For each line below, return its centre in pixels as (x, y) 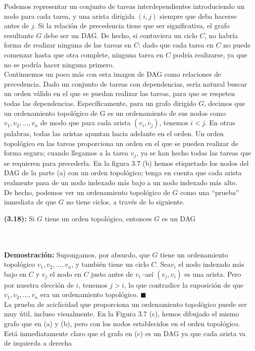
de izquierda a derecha (38, 343)
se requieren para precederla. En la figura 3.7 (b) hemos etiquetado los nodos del (127, 163)
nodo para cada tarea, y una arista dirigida (69, 16)
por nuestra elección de (39, 284)
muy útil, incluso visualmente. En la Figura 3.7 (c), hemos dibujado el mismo (122, 314)
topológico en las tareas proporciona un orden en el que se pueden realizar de (121, 143)
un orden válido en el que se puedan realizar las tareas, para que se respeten (120, 93)
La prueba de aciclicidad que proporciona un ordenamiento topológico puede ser (126, 304)
